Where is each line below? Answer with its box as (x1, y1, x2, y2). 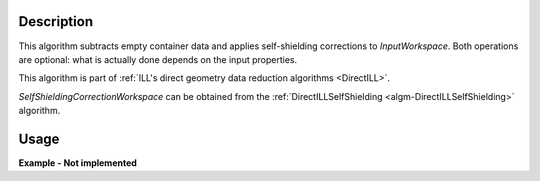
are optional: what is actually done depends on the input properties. (18, 53, 298, 65)
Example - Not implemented (18, 156, 137, 169)
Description (18, 13, 94, 30)
